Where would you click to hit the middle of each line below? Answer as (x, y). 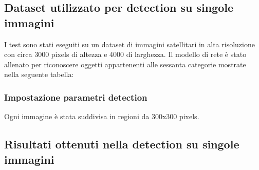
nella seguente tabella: (39, 74)
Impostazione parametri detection (76, 97)
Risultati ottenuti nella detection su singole (122, 144)
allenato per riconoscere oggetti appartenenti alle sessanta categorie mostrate (125, 64)
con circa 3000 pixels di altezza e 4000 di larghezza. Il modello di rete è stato (125, 54)
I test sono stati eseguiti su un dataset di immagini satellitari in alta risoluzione (129, 44)
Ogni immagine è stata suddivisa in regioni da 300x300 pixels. (102, 116)
